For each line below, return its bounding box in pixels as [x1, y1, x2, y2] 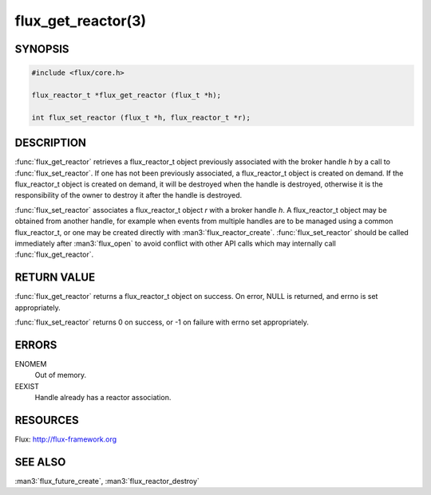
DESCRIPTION [14, 136, 87, 150]
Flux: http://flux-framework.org [14, 434, 117, 444]
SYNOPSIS [14, 42, 69, 56]
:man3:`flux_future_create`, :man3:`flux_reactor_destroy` [14, 476, 200, 485]
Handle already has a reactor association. [34, 393, 172, 403]
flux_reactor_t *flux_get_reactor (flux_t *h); [31, 90, 221, 100]
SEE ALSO [14, 455, 66, 469]
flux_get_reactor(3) [14, 12, 147, 29]
